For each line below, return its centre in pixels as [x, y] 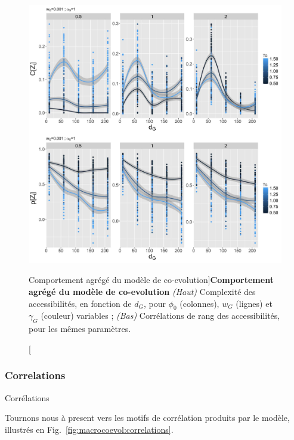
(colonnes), [199, 303]
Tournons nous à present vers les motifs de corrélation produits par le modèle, [147, 418]
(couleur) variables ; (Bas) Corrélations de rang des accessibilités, [160, 316]
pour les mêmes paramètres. [80, 329]
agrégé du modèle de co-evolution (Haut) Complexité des [142, 292]
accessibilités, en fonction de [80, 303]
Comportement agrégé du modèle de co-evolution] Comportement [151, 280]
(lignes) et [254, 303]
